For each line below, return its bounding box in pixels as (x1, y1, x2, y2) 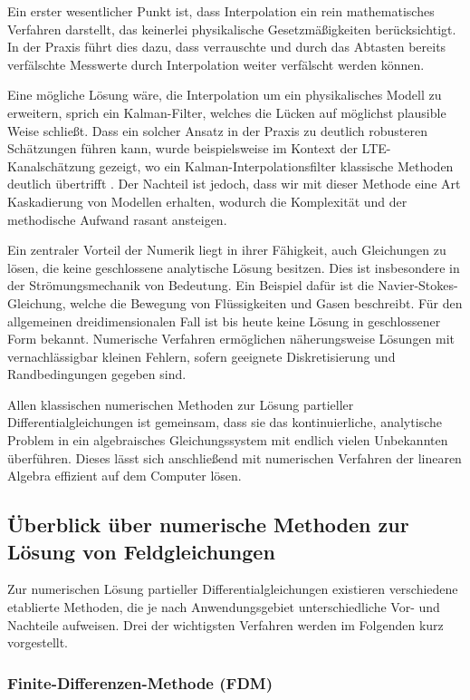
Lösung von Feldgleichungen (7, 537, 275, 565)
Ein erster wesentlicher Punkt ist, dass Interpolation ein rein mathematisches (7, 2, 435, 20)
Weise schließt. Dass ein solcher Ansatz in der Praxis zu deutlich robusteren (7, 121, 427, 140)
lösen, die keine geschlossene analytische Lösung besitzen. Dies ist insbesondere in (7, 258, 460, 277)
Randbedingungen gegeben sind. (7, 365, 187, 384)
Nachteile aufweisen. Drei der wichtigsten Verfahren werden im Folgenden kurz (7, 615, 444, 634)
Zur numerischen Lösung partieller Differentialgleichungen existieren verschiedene (7, 579, 458, 598)
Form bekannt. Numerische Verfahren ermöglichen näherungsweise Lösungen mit (7, 329, 456, 348)
